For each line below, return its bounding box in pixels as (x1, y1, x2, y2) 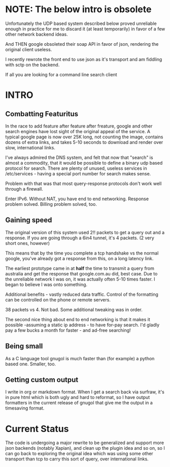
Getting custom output (5, 375, 79, 384)
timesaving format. (5, 405, 45, 411)
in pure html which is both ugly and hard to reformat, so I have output (5, 394, 150, 400)
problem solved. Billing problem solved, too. (5, 201, 97, 207)
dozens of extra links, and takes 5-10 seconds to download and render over (5, 139, 163, 145)
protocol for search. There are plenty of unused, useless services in (5, 165, 147, 171)
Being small (5, 342, 43, 351)
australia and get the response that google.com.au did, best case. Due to (5, 270, 158, 276)
